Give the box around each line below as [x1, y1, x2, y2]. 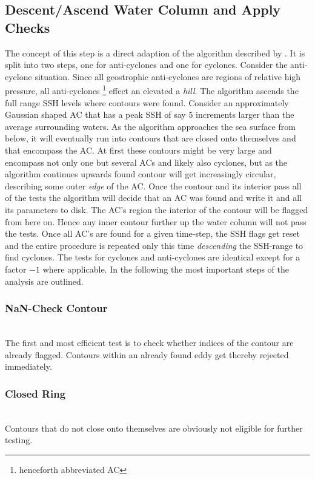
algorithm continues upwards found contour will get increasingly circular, [5, 168, 276, 180]
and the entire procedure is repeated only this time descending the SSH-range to [5, 239, 303, 251]
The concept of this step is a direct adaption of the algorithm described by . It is [5, 46, 305, 59]
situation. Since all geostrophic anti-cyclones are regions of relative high [35, 70, 301, 83]
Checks [5, 18, 50, 36]
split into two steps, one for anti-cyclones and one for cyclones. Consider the [5, 58, 288, 71]
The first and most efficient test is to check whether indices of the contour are [5, 336, 294, 348]
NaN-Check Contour [5, 301, 108, 316]
